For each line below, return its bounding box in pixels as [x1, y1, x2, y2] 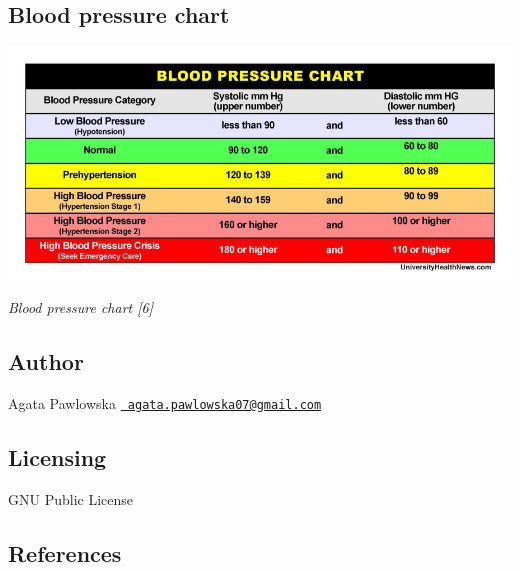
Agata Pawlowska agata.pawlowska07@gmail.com [8, 392, 322, 413]
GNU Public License [8, 488, 134, 509]
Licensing [8, 442, 107, 473]
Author [8, 346, 84, 377]
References [8, 537, 122, 568]
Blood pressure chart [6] [8, 297, 153, 318]
